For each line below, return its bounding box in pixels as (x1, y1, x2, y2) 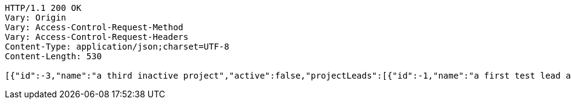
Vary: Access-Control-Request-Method (5, 22, 184, 32)
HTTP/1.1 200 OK (5, 3, 82, 13)
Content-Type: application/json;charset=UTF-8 (5, 42, 229, 51)
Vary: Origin (5, 13, 67, 22)
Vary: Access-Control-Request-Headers (5, 32, 189, 42)
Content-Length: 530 (5, 51, 102, 61)
